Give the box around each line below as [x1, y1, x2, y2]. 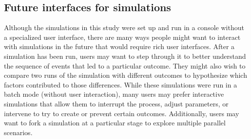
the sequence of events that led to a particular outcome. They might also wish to [4, 60, 246, 70]
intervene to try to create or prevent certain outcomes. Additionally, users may [4, 108, 239, 118]
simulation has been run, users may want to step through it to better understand [4, 51, 246, 61]
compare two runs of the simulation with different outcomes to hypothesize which [4, 70, 247, 80]
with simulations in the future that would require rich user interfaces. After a [4, 41, 235, 52]
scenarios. [4, 127, 33, 137]
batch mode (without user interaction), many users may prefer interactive [4, 89, 224, 99]
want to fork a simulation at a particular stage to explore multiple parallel [4, 118, 226, 128]
